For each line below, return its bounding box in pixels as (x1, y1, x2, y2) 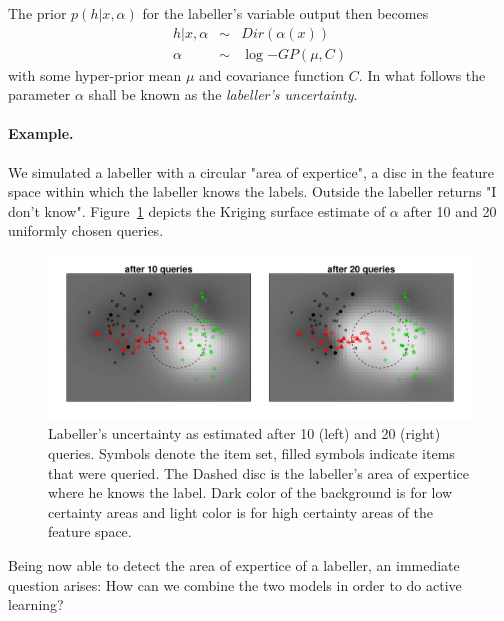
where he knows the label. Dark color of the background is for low (48, 482, 453, 503)
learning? (8, 594, 64, 615)
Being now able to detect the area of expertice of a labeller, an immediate (8, 554, 460, 575)
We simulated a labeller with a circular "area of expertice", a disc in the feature (8, 161, 495, 182)
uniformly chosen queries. (8, 220, 164, 241)
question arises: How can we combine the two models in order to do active (8, 574, 462, 595)
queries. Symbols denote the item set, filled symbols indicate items (48, 443, 455, 463)
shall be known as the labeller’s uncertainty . (88, 84, 358, 105)
